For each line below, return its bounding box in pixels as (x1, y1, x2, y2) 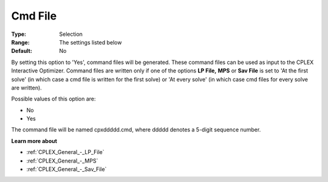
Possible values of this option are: (11, 95, 97, 103)
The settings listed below (59, 38, 122, 46)
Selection (59, 30, 83, 38)
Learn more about (11, 137, 58, 144)
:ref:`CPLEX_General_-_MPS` (26, 157, 98, 164)
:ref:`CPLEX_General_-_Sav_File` (26, 166, 107, 173)
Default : (11, 47, 33, 55)
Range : (11, 38, 30, 46)
